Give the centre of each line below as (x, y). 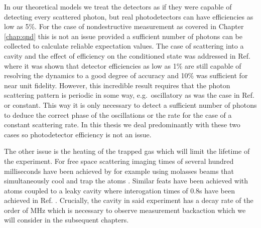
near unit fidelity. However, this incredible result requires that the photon (117, 85)
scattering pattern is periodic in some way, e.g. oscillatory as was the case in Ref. (129, 95)
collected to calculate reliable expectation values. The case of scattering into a (124, 46)
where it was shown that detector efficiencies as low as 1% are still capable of (123, 65)
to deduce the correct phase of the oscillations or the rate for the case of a (118, 115)
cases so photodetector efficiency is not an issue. (78, 134)
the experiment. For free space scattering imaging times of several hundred (119, 161)
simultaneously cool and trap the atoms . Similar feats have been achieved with (126, 181)
